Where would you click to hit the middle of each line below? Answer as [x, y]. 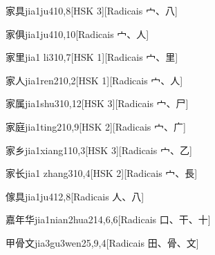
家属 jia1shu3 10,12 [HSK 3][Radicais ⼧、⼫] [97, 103]
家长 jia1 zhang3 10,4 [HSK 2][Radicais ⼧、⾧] [102, 173]
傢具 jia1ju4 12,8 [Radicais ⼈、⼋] [75, 196]
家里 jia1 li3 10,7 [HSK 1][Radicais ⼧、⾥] [92, 57]
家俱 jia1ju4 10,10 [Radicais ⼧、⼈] [77, 34]
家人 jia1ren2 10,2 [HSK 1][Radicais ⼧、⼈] [94, 80]
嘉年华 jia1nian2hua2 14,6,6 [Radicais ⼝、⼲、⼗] [108, 219]
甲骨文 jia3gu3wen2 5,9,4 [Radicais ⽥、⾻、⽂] [102, 242]
